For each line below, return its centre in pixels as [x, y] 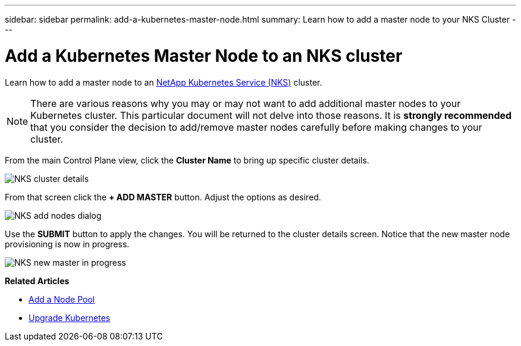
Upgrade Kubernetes [70, 317]
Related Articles [37, 281]
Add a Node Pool [62, 299]
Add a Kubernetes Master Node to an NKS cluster [204, 56]
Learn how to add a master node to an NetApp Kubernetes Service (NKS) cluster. [164, 82]
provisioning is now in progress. [67, 244]
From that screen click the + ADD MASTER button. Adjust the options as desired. [163, 197]
